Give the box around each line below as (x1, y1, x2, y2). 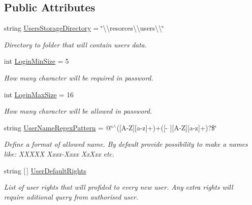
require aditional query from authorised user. (4, 191, 138, 202)
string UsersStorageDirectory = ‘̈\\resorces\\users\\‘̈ (4, 23, 164, 33)
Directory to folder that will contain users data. (4, 39, 147, 49)
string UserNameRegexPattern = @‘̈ (4, 122, 113, 132)
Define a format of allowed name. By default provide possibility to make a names (4, 139, 248, 149)
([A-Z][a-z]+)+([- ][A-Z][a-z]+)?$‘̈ (116, 122, 217, 132)
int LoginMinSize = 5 (4, 56, 69, 66)
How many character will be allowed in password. (4, 106, 152, 116)
